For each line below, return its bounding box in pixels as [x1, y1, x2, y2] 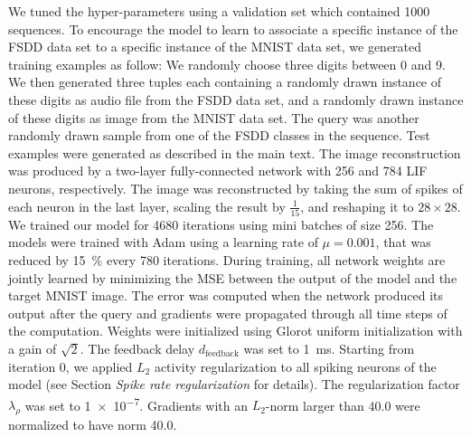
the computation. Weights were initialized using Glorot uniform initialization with [8, 321, 463, 340]
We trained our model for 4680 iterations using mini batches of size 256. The [8, 214, 434, 233]
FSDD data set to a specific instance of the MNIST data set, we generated [8, 37, 422, 56]
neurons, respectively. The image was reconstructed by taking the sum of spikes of [8, 178, 463, 197]
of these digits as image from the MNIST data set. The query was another [8, 108, 419, 127]
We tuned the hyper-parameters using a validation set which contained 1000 [8, 2, 430, 20]
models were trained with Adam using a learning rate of [8, 233, 318, 252]
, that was [375, 233, 431, 252]
